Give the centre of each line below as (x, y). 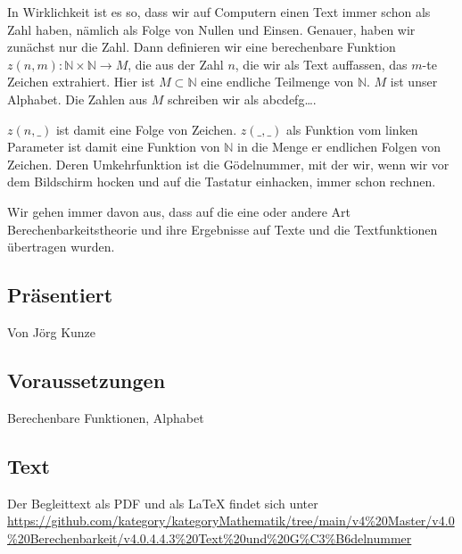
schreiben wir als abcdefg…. (242, 99)
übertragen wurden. (61, 247)
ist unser (414, 82)
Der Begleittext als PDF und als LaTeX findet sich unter (163, 503)
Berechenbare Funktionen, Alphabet (106, 417)
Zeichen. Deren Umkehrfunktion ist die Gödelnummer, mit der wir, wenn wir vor (228, 164)
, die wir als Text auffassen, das (321, 64)
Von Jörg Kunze (52, 331)
